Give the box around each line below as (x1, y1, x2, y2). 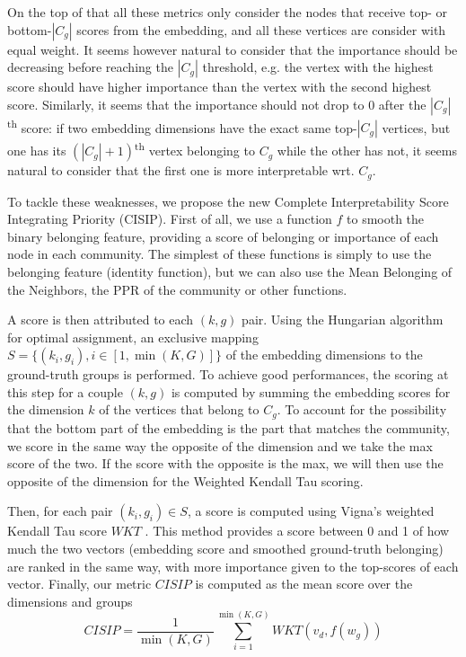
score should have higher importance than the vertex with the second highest (7, 77, 432, 96)
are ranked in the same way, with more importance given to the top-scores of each (7, 556, 459, 575)
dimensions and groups (7, 591, 133, 610)
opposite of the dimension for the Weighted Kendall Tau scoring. (7, 471, 364, 490)
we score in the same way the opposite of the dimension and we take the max (7, 436, 433, 455)
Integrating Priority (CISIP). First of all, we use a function (7, 209, 332, 228)
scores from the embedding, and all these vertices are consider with (76, 20, 446, 39)
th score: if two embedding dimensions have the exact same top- (7, 115, 357, 137)
